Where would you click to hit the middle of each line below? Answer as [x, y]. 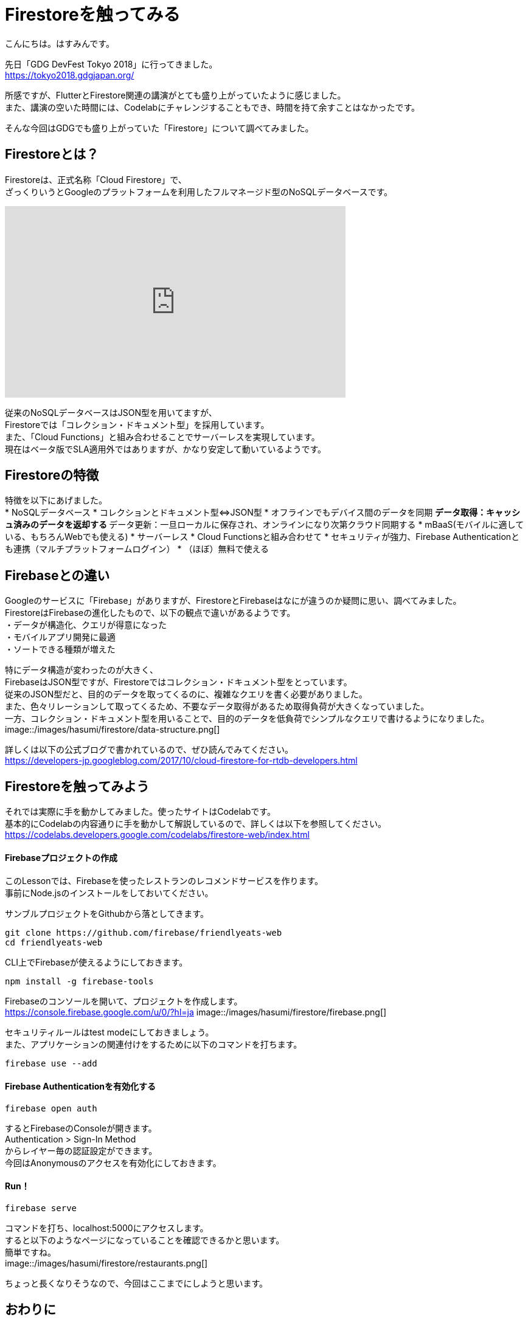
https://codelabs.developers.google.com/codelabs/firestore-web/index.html [157, 835]
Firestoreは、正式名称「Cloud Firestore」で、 [96, 179]
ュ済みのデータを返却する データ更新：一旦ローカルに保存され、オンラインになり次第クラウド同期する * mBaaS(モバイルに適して [265, 525]
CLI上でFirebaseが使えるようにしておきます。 [96, 962]
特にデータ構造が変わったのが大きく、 [82, 670]
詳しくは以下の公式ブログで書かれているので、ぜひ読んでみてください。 [149, 750]
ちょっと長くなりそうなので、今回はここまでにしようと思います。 [137, 1283]
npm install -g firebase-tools [79, 982]
